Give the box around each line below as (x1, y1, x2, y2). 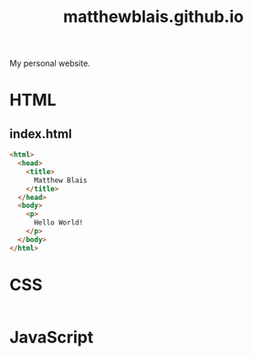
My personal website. (9, 58, 91, 69)
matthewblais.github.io (63, 6, 244, 27)
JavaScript (9, 327, 94, 348)
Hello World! (33, 218, 84, 227)
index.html (9, 126, 72, 141)
